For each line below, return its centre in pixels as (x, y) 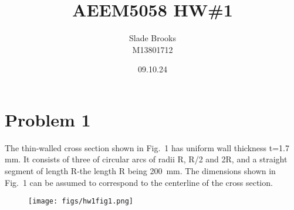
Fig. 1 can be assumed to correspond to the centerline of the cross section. (139, 182)
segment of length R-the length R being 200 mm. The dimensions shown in (140, 171)
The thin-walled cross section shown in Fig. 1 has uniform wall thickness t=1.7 (147, 147)
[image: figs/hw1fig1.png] (81, 201)
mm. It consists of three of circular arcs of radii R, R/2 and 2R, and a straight (146, 159)
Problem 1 (48, 119)
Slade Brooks (153, 38)
